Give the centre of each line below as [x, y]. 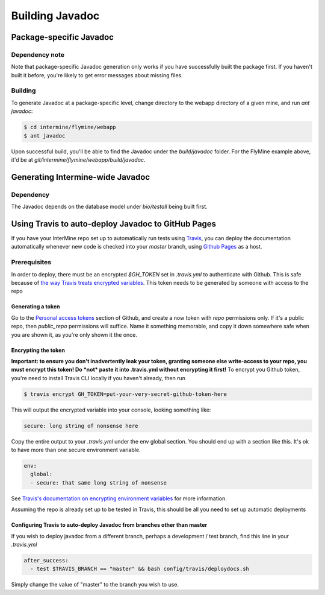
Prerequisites [31, 262]
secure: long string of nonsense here [81, 426]
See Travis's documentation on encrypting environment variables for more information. [119, 498]
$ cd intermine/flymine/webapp [70, 127]
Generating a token [36, 307]
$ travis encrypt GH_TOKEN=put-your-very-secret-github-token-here [125, 394]
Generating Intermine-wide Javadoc [81, 177]
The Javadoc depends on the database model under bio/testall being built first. [109, 207]
